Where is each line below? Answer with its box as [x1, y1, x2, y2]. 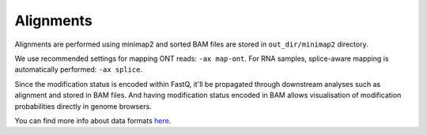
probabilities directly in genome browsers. [14, 101, 152, 111]
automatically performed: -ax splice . [14, 65, 142, 74]
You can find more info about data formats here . [14, 115, 172, 126]
